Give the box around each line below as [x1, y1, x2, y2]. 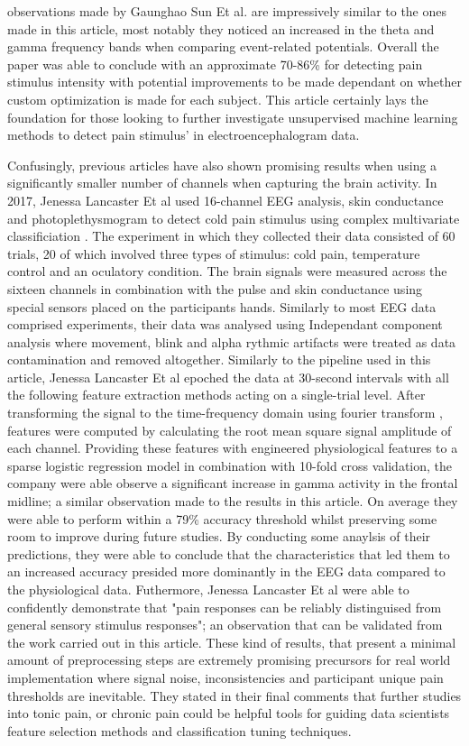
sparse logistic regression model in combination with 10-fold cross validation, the [7, 456, 453, 474]
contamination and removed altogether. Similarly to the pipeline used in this [7, 350, 431, 369]
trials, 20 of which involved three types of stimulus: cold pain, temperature [7, 244, 420, 262]
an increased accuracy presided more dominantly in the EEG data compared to [7, 562, 446, 581]
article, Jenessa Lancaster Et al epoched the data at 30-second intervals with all [7, 367, 449, 386]
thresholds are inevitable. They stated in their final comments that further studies [7, 686, 462, 705]
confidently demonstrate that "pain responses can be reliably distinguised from [7, 597, 442, 616]
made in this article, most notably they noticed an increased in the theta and [7, 19, 435, 38]
